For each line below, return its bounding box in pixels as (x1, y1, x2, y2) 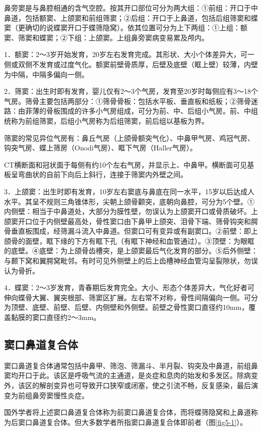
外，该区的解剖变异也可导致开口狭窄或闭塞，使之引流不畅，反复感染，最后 (4, 380, 251, 391)
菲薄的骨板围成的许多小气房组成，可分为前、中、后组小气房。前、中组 (25, 105, 258, 116)
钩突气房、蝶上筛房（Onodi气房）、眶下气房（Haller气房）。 (4, 142, 197, 153)
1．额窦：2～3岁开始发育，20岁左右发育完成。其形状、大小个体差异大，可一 (4, 49, 254, 60)
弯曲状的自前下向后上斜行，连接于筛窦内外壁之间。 (18, 169, 187, 180)
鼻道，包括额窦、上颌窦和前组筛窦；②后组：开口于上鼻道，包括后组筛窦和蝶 (4, 12, 258, 23)
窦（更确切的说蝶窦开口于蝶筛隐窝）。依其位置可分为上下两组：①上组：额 (4, 22, 247, 33)
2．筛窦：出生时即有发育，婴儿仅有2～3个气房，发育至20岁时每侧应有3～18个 (4, 86, 258, 96)
